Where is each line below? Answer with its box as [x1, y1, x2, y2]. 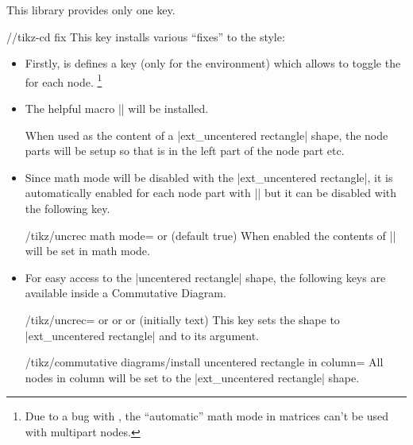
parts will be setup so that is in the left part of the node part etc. [25, 142, 345, 159]
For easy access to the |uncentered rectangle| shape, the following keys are [25, 269, 386, 285]
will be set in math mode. [25, 242, 150, 259]
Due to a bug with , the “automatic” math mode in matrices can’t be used [25, 408, 389, 424]
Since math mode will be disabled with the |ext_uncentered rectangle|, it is [25, 168, 393, 185]
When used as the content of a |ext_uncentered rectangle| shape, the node [25, 126, 388, 143]
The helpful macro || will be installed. [25, 100, 209, 117]
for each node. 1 [25, 71, 102, 90]
